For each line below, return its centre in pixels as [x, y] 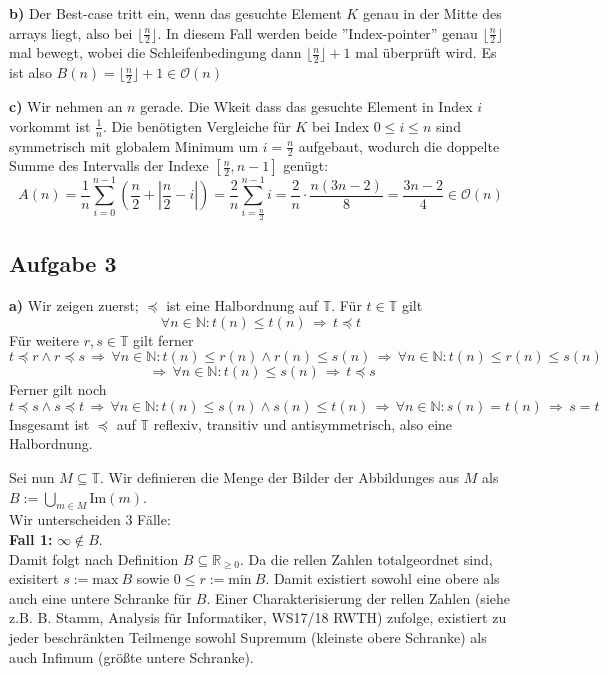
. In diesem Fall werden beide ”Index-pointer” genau [317, 32]
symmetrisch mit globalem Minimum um [134, 145]
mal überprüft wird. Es [426, 52]
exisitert [34, 578]
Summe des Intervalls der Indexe [109, 165]
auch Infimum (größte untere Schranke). [131, 656]
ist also [30, 72]
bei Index [340, 125]
